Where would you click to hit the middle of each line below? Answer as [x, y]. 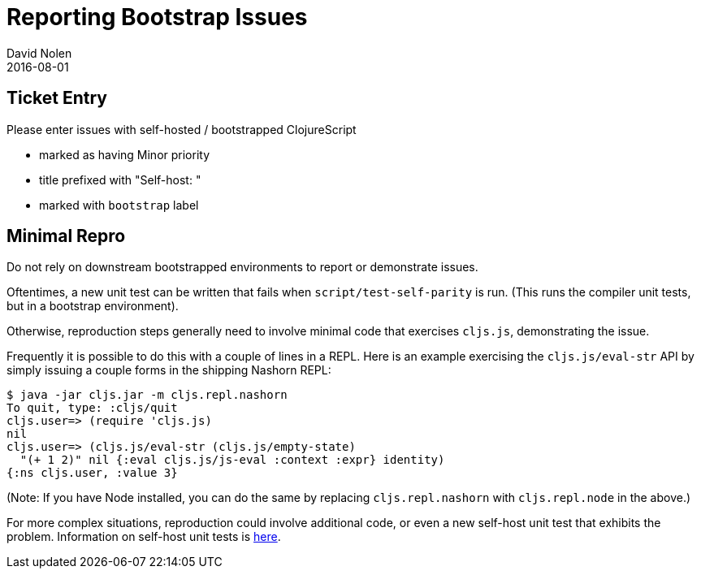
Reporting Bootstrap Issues [157, 17]
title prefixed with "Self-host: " [120, 179]
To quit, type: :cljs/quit [92, 408]
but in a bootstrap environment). [93, 306]
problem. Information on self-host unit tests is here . [144, 537]
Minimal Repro [66, 236]
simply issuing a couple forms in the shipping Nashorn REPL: [169, 370]
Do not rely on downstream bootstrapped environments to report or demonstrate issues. [242, 267]
